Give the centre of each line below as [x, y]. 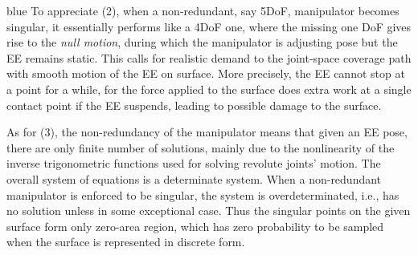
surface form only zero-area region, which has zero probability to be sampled [195, 226]
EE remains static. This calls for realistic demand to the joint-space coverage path [209, 57]
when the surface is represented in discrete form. [126, 242]
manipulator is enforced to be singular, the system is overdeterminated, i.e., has [203, 194]
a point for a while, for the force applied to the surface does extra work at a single [209, 89]
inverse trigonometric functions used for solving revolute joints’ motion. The [194, 163]
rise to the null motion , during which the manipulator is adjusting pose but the [202, 42]
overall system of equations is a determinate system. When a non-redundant [194, 178]
